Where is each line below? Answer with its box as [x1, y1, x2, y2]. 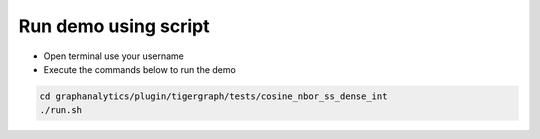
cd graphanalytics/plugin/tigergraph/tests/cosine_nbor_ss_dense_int [39, 90, 388, 102]
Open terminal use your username [43, 50, 184, 62]
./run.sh [39, 105, 83, 116]
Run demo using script [18, 15, 210, 37]
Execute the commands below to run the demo [43, 63, 237, 75]
